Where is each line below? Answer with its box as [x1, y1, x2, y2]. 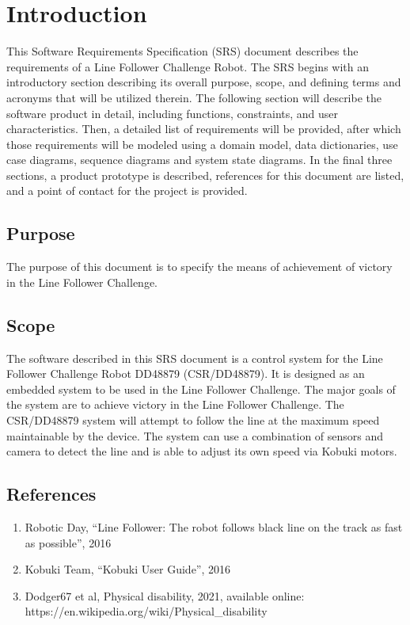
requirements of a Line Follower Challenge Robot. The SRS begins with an [6, 58, 369, 74]
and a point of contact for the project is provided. [6, 182, 248, 199]
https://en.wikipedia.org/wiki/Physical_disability [25, 603, 268, 619]
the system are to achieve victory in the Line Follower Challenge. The [6, 396, 344, 413]
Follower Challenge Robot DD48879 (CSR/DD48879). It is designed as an [6, 365, 365, 382]
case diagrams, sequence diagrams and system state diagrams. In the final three [6, 151, 393, 168]
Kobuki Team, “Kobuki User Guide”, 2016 [25, 561, 231, 577]
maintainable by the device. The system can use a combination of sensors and [6, 427, 384, 444]
